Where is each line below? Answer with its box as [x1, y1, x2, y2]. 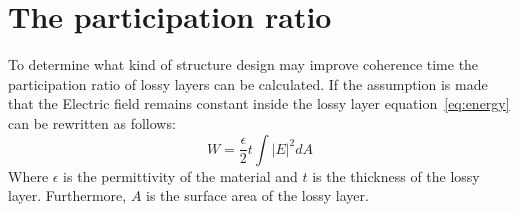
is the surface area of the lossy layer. [146, 185, 369, 206]
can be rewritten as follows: [8, 112, 176, 133]
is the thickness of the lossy [312, 165, 480, 186]
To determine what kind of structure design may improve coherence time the [8, 54, 479, 75]
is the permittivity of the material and [63, 165, 298, 186]
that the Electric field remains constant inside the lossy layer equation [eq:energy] [8, 93, 510, 114]
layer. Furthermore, [8, 185, 127, 206]
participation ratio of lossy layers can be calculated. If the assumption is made [8, 73, 488, 94]
